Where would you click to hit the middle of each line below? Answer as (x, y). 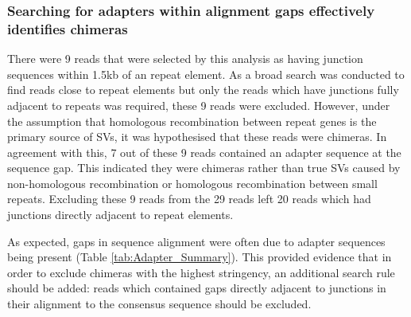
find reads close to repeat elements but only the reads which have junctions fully (203, 90)
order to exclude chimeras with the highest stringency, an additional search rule (201, 272)
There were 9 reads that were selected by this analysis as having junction (185, 59)
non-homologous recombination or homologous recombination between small (192, 183)
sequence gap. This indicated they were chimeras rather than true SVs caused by (204, 168)
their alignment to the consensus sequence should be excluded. (159, 304)
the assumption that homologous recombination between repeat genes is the (192, 121)
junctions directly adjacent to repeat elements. (120, 215)
